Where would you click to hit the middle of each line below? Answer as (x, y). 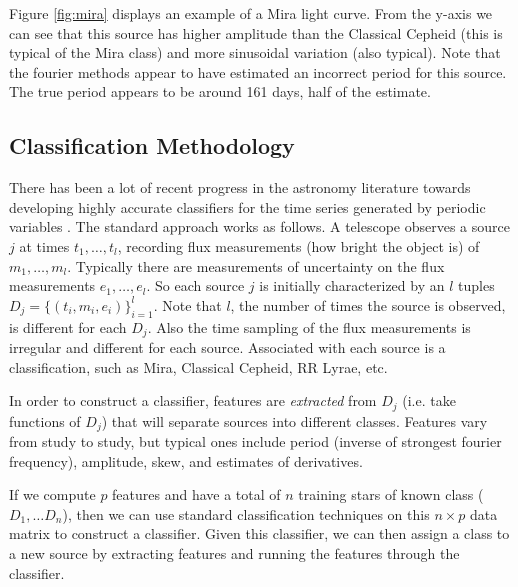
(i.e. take (429, 400)
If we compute (52, 494)
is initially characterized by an (352, 285)
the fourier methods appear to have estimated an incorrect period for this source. (258, 71)
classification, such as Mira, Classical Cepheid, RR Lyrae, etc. (198, 366)
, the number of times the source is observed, (368, 304)
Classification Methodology (152, 145)
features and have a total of (196, 494)
